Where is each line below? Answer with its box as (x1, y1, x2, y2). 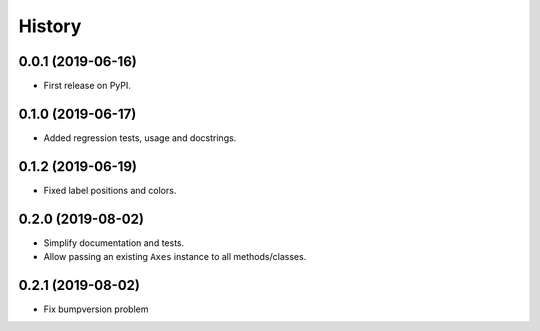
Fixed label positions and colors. (43, 184, 177, 196)
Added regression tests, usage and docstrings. (43, 131, 237, 144)
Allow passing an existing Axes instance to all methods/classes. (43, 251, 307, 263)
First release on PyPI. (43, 80, 132, 92)
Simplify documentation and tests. (43, 236, 185, 249)
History (18, 15, 82, 37)
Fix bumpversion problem (43, 303, 149, 315)
